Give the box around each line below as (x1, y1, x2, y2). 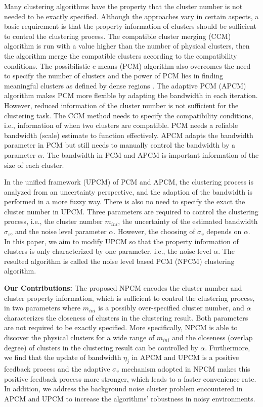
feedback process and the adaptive (4, 363, 110, 374)
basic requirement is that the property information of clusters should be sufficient (4, 21, 256, 31)
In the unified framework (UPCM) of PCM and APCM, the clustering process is (4, 176, 254, 187)
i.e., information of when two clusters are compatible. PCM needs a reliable (4, 120, 238, 130)
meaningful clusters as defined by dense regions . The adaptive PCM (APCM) (4, 80, 246, 91)
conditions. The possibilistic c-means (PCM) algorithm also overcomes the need (4, 60, 251, 71)
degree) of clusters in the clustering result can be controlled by (4, 342, 198, 352)
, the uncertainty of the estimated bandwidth (118, 216, 258, 227)
